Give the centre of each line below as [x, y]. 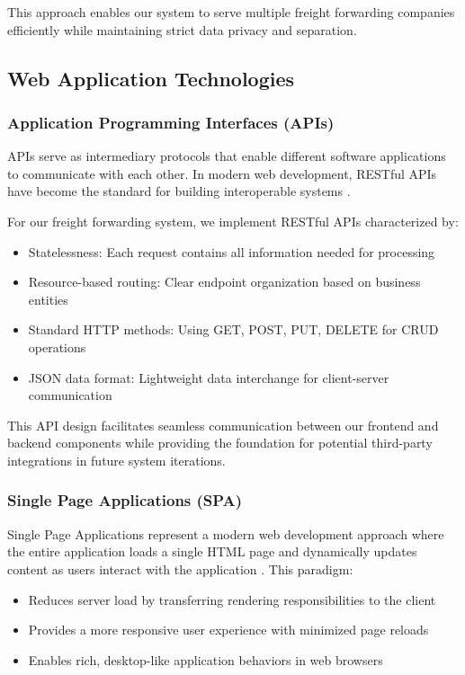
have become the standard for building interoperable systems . [179, 191]
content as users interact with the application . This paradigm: [180, 568]
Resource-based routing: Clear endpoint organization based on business [224, 282]
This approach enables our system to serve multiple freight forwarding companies [231, 12]
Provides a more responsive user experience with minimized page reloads [228, 630]
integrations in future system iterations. [116, 460]
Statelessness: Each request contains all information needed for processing [232, 251]
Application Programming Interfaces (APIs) [171, 122]
